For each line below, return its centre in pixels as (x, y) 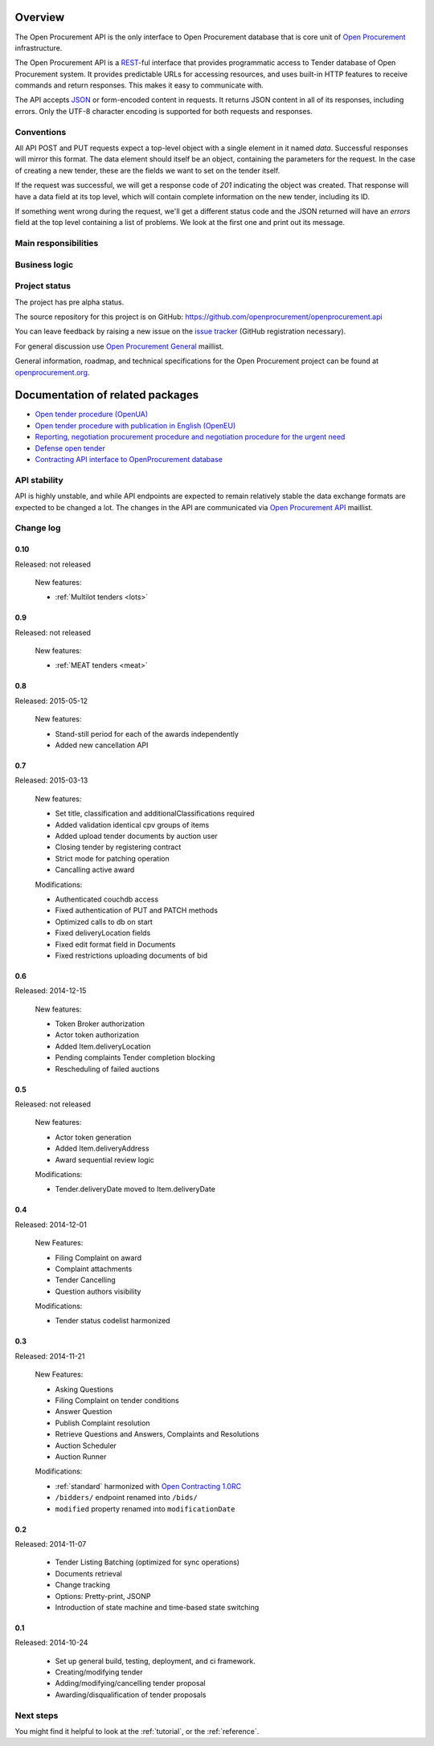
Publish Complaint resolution (102, 1423)
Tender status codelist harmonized (113, 1321)
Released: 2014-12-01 (51, 1225)
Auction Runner (81, 1457)
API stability (39, 480)
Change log (38, 528)
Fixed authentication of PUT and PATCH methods (137, 910)
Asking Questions (84, 1389)
